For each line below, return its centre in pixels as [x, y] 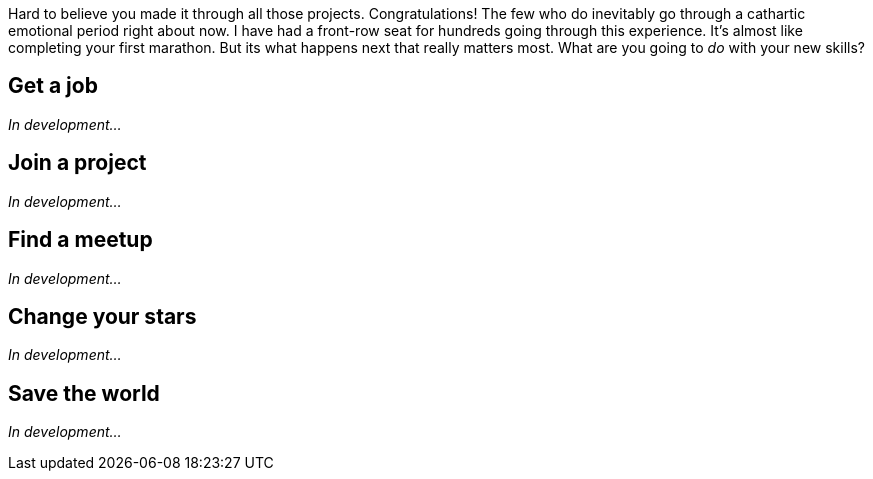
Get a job [53, 86]
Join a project [77, 163]
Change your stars [102, 316]
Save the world [84, 393]
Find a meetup [80, 240]
